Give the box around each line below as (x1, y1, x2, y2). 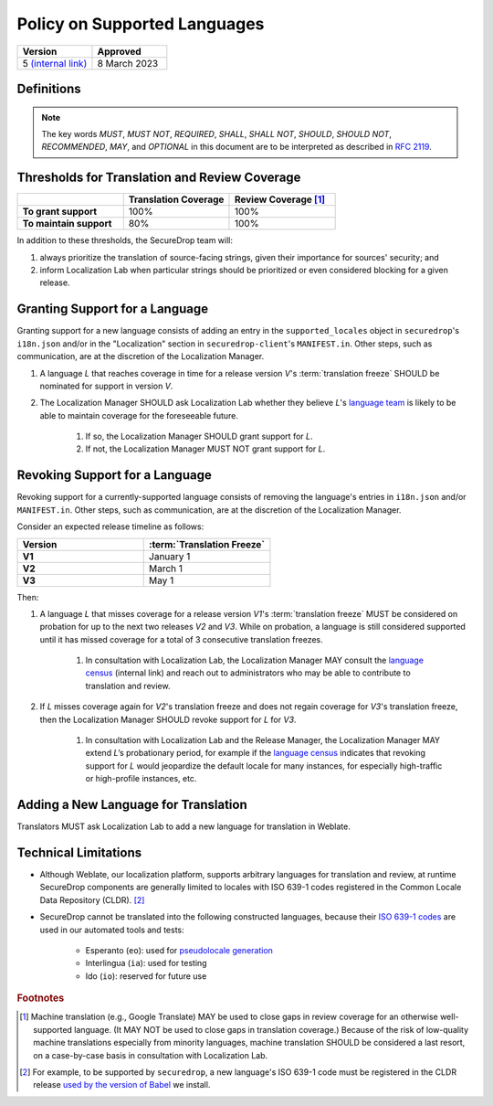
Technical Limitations (16, 845, 142, 860)
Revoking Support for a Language (16, 467, 212, 484)
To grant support (22, 206, 98, 218)
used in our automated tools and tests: (39, 924, 184, 935)
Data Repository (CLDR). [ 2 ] (39, 894, 145, 905)
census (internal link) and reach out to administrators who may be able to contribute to (85, 667, 411, 678)
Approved (97, 45, 142, 58)
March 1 (149, 562, 183, 575)
